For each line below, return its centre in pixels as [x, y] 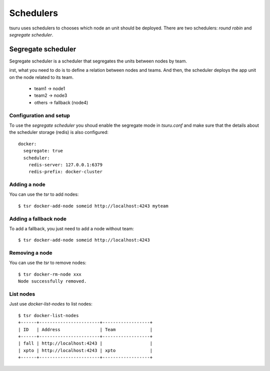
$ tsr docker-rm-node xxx [50, 274]
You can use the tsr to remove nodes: [48, 263]
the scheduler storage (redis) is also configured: [59, 132]
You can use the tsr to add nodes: [44, 194]
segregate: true [43, 151]
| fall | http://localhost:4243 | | [85, 344]
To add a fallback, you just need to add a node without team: [72, 228]
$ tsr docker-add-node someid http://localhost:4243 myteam [93, 206]
